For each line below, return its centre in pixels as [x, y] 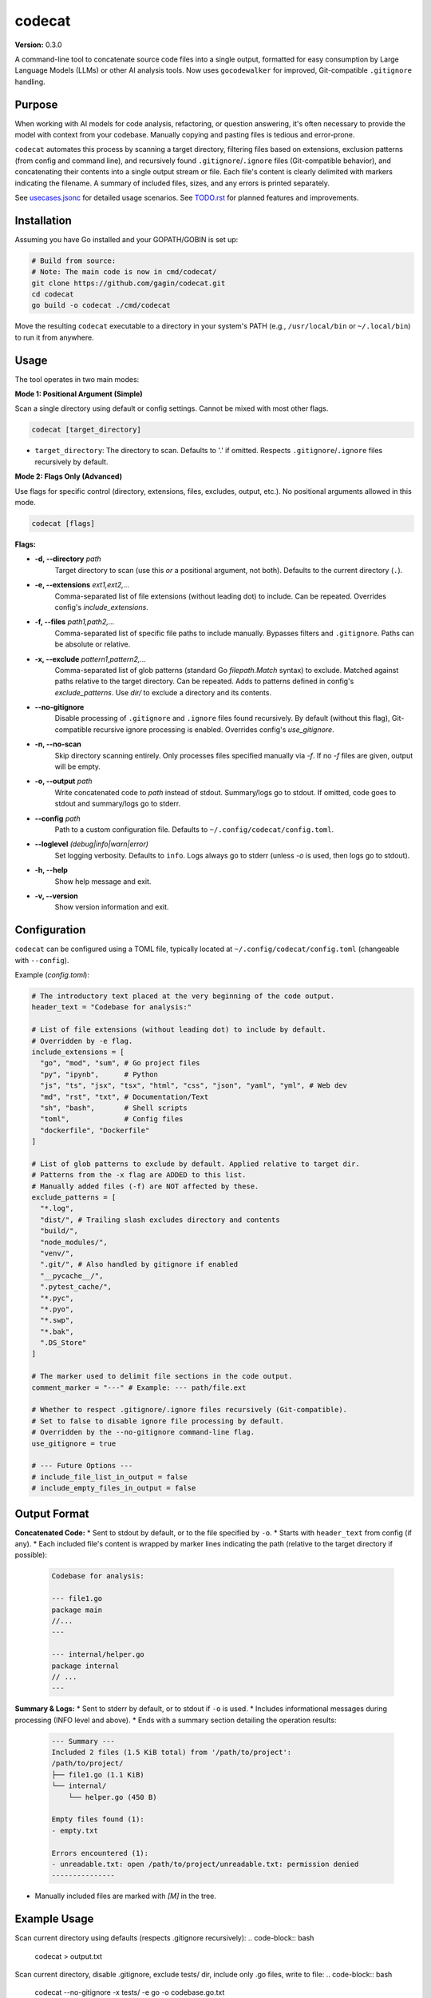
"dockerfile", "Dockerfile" [95, 1130]
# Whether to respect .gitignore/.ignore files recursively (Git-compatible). [189, 1410]
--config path [57, 818]
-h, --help [51, 870]
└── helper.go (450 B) [113, 1797]
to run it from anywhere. [55, 337]
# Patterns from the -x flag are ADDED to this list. [139, 1175]
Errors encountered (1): [100, 1853]
